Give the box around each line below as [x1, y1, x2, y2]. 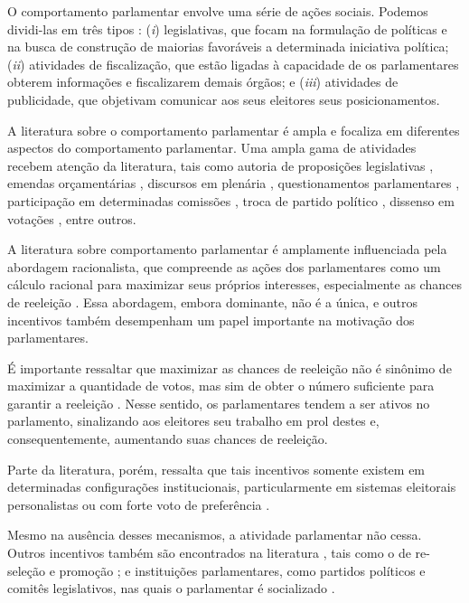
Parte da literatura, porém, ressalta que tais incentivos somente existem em [7, 459, 426, 478]
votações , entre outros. [7, 209, 136, 228]
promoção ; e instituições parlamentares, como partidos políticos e [59, 561, 426, 579]
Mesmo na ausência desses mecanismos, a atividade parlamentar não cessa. [7, 525, 422, 544]
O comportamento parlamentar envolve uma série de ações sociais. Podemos [7, 2, 428, 20]
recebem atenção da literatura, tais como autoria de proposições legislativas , [7, 155, 434, 174]
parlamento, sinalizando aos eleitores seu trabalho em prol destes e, [7, 411, 380, 430]
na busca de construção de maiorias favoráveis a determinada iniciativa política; [7, 37, 449, 56]
